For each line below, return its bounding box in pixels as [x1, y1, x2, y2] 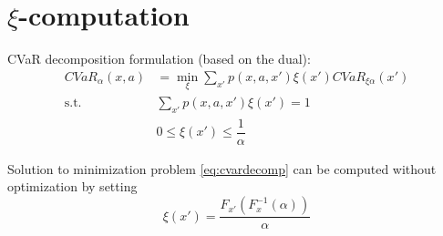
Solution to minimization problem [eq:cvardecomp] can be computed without [7, 159, 437, 178]
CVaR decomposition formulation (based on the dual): [7, 49, 311, 68]
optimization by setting [7, 177, 138, 196]
